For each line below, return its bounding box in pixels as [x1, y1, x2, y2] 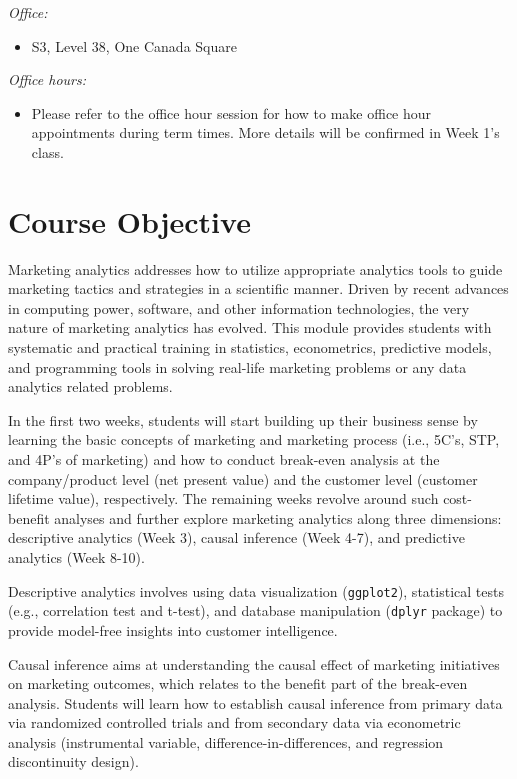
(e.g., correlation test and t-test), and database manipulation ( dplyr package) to [8, 600, 503, 621]
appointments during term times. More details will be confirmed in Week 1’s [31, 122, 500, 143]
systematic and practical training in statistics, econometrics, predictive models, [8, 337, 492, 358]
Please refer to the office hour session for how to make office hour [31, 102, 432, 123]
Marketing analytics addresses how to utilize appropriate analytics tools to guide [8, 258, 503, 279]
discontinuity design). [8, 751, 139, 772]
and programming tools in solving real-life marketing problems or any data [8, 356, 467, 377]
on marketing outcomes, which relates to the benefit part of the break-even [8, 673, 468, 694]
